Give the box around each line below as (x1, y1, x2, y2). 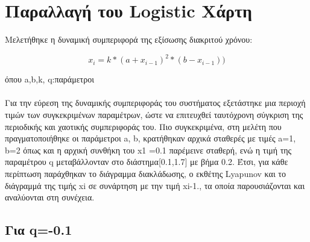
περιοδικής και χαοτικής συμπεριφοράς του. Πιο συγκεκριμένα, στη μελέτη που (5, 120, 282, 132)
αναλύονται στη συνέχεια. (5, 191, 95, 203)
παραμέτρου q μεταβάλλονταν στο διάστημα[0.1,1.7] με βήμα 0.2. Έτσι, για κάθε (5, 155, 288, 168)
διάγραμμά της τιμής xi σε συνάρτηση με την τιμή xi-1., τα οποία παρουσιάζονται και (5, 179, 305, 191)
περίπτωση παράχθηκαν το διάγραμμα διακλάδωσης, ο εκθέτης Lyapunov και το (5, 167, 286, 179)
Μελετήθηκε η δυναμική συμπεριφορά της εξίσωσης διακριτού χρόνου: (5, 33, 253, 46)
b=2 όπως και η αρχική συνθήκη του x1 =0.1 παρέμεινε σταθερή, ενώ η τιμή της (5, 143, 292, 156)
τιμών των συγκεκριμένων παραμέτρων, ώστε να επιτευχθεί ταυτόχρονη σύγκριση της (5, 108, 303, 120)
